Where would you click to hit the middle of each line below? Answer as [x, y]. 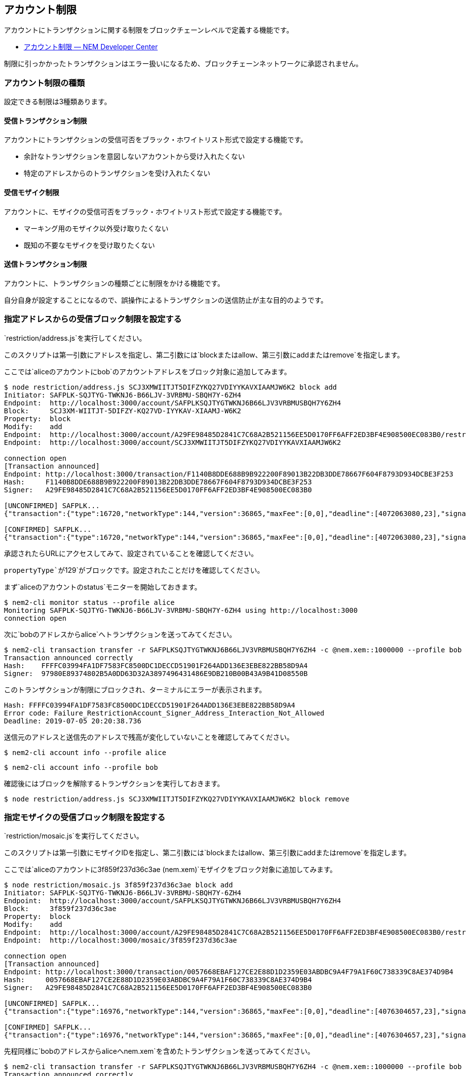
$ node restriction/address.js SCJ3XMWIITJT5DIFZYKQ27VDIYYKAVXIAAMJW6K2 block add [171, 387]
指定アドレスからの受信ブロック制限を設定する [93, 319]
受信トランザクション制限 [45, 120]
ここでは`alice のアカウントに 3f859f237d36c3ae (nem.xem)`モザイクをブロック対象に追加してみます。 [171, 870]
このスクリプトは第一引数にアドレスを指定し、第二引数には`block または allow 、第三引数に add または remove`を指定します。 [204, 355]
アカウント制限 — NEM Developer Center [91, 47]
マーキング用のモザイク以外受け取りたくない [96, 228]
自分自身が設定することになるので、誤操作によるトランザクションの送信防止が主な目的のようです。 [166, 300]
